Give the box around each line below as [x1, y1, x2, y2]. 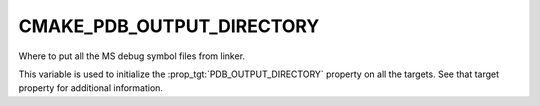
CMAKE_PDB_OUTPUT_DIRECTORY [18, 15, 320, 37]
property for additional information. [18, 82, 164, 94]
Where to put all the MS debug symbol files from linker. [18, 50, 245, 62]
